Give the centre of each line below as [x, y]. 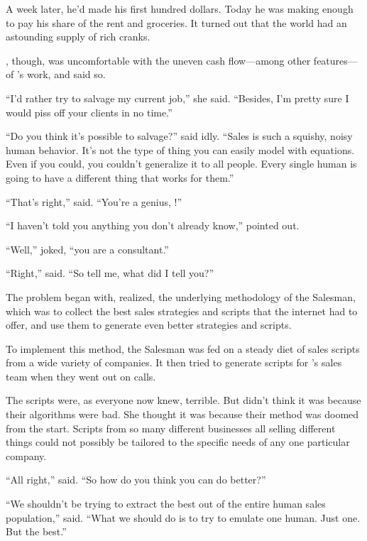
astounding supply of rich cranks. [78, 37]
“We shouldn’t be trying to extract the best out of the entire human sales [166, 504]
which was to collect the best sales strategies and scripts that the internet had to [182, 311]
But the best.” [36, 531]
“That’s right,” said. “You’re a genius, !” [94, 201]
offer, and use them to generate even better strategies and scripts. [149, 325]
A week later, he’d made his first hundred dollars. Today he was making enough [180, 9]
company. [26, 455]
